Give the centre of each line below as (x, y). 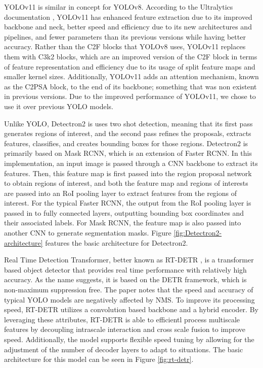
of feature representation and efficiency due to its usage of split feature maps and (130, 66)
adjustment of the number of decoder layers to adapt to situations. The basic (124, 349)
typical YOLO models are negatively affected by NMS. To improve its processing (129, 299)
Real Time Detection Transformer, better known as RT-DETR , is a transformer (129, 260)
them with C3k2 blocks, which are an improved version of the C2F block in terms (131, 56)
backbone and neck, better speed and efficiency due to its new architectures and (128, 27)
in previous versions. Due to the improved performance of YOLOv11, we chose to (130, 96)
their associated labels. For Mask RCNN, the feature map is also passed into (123, 223)
